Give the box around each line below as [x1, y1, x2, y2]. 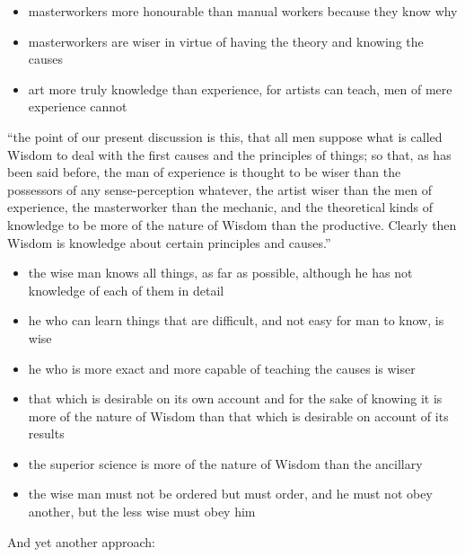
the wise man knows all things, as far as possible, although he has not [28, 263, 413, 282]
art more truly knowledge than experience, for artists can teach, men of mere [28, 79, 452, 98]
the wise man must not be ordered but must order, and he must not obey [28, 484, 433, 503]
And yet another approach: [7, 532, 155, 551]
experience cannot [28, 97, 127, 116]
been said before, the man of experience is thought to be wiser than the [7, 163, 401, 181]
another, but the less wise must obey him [28, 502, 256, 521]
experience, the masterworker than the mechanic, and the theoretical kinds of [7, 198, 433, 217]
